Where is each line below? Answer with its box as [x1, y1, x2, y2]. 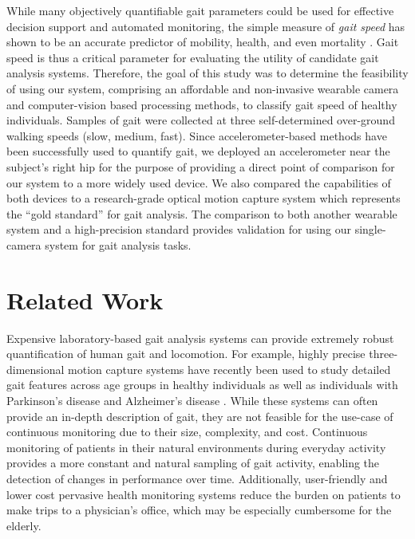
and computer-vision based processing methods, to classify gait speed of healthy [6, 96, 397, 112]
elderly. [6, 517, 41, 533]
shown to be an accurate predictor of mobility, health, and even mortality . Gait [6, 33, 399, 50]
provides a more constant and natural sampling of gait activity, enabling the [6, 454, 380, 471]
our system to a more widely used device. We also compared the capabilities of [6, 174, 391, 191]
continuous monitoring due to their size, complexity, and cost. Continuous [6, 423, 368, 440]
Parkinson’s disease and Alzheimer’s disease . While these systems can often [6, 392, 378, 408]
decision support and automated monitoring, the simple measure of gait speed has [6, 18, 405, 34]
